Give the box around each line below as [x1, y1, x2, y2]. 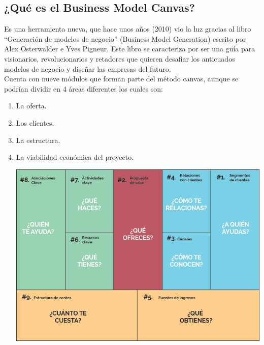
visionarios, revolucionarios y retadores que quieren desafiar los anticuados [4, 53, 235, 64]
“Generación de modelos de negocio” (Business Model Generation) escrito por [4, 33, 246, 44]
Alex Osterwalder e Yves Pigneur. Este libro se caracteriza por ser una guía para [4, 43, 255, 54]
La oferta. [16, 100, 47, 111]
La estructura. [16, 134, 60, 145]
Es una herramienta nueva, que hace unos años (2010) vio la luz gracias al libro [4, 23, 251, 34]
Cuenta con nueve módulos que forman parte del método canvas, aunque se [4, 73, 239, 84]
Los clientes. [16, 117, 54, 128]
